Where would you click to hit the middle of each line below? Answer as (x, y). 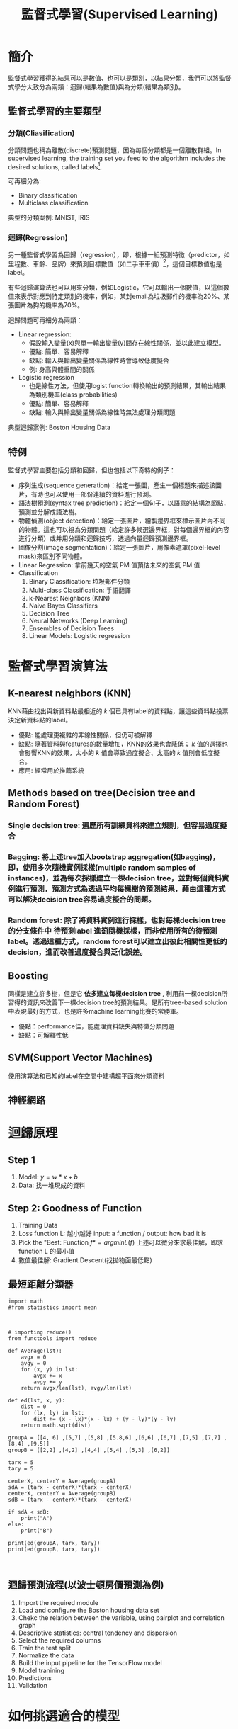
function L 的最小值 (46, 1252)
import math (25, 1301)
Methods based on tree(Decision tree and (102, 793)
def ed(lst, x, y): (37, 1400)
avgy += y (48, 1382)
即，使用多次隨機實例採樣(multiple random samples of (102, 868)
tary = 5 (21, 1468)
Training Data (38, 1225)
